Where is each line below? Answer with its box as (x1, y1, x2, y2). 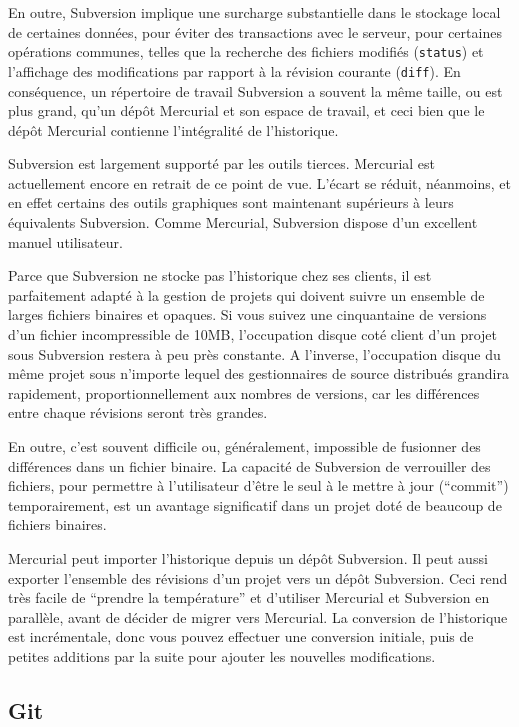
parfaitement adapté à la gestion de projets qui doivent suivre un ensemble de (8, 284, 485, 305)
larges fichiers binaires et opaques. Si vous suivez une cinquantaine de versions (8, 304, 487, 325)
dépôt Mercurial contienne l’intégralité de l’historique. (8, 119, 339, 140)
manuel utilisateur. (8, 231, 123, 252)
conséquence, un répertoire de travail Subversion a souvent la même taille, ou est (8, 80, 503, 101)
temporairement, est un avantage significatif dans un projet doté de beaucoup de (8, 494, 502, 515)
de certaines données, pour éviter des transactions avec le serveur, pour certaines (8, 21, 502, 42)
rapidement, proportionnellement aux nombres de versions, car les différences (8, 382, 480, 403)
